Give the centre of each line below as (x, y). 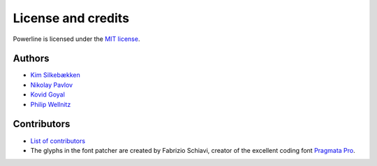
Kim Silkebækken (55, 75)
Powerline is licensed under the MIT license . (76, 39)
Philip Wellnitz (51, 104)
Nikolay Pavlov (52, 85)
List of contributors (58, 141)
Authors (31, 59)
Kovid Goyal (48, 94)
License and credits (71, 18)
